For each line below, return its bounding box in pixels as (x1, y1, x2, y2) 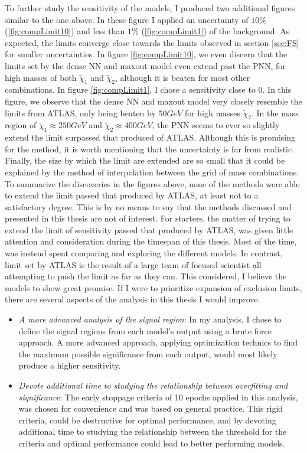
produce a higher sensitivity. (18, 359, 121, 371)
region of (5, 119, 37, 131)
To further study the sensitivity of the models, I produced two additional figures (5, 2, 295, 14)
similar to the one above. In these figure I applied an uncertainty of (5, 13, 249, 25)
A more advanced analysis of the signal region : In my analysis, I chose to (18, 313, 282, 325)
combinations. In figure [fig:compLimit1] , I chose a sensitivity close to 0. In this (5, 83, 292, 96)
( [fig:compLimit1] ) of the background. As (141, 25, 290, 37)
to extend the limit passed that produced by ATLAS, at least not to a (5, 189, 259, 201)
